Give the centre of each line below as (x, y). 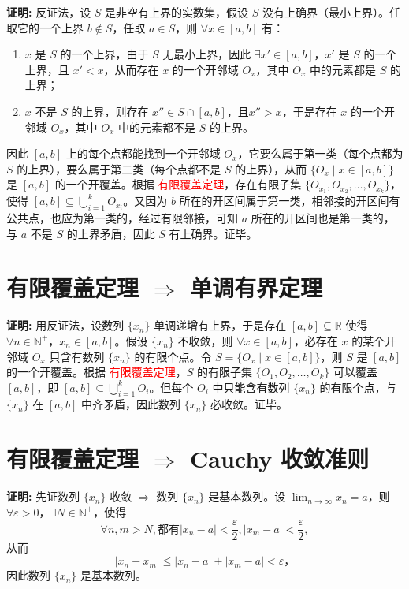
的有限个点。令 (173, 356)
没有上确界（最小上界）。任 (331, 12)
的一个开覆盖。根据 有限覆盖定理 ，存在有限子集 (178, 184)
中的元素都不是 (156, 127)
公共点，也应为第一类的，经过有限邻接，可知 (122, 218)
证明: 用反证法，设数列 (65, 325)
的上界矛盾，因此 (111, 233)
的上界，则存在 (110, 111)
